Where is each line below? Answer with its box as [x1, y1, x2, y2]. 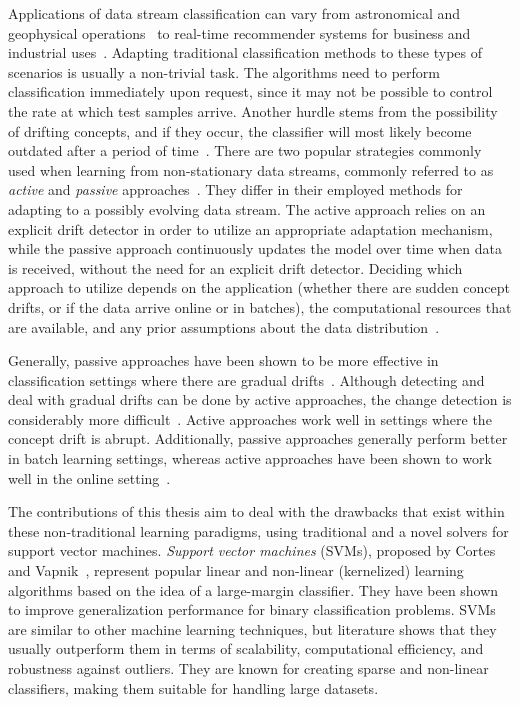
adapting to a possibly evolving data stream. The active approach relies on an [8, 198, 486, 219]
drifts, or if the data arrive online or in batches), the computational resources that [8, 296, 512, 317]
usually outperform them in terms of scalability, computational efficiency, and [8, 638, 484, 659]
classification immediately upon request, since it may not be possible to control [8, 81, 493, 102]
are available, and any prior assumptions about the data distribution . [8, 316, 440, 337]
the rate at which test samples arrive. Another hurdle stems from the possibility [8, 100, 498, 121]
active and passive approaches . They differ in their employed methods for [8, 179, 463, 200]
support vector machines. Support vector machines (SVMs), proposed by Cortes [8, 540, 496, 561]
